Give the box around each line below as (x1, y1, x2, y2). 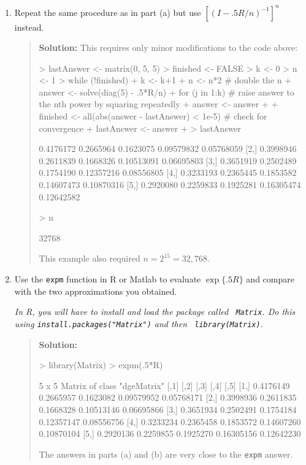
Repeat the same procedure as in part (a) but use (14, 6, 201, 18)
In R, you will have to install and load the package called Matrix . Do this (14, 305, 296, 318)
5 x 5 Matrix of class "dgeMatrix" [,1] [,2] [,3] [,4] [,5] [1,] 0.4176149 (39, 379, 290, 391)
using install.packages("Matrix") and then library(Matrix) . (14, 317, 263, 330)
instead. (14, 20, 44, 33)
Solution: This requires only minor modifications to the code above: (39, 41, 298, 54)
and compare (246, 273, 294, 285)
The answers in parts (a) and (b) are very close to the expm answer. (39, 447, 293, 460)
